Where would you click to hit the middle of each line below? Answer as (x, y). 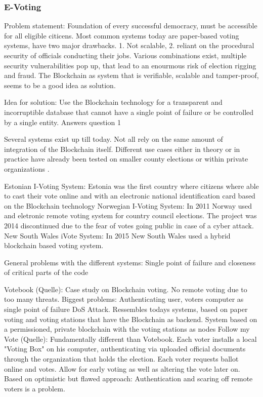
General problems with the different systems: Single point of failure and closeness (130, 262)
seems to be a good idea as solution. (60, 85)
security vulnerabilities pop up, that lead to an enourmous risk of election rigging (130, 65)
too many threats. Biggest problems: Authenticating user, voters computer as (124, 299)
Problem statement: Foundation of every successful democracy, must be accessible (131, 26)
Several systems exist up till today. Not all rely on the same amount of (114, 139)
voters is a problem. (35, 388)
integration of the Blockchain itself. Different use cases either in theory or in (122, 149)
